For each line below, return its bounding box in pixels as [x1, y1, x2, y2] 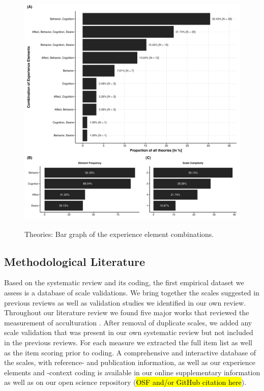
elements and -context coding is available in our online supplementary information [4, 367, 260, 377]
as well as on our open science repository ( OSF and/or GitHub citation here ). [4, 377, 247, 387]
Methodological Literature [4, 253, 145, 269]
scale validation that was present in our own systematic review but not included [4, 327, 253, 338]
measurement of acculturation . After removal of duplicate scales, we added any [4, 317, 252, 327]
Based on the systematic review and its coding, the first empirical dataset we [4, 277, 244, 288]
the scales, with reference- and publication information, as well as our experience [4, 357, 255, 368]
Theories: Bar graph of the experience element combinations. [24, 228, 214, 239]
